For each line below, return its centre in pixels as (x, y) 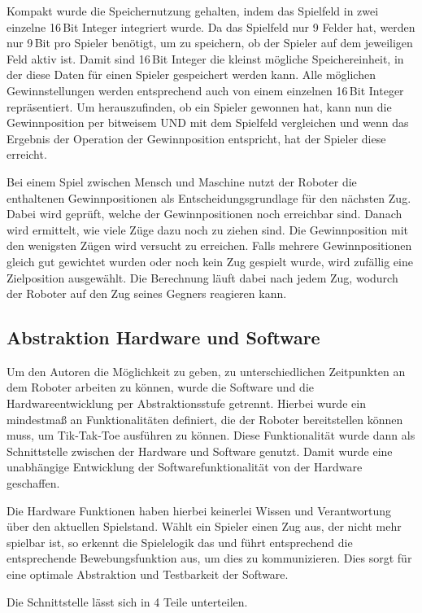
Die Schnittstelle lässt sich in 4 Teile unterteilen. (127, 601)
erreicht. (27, 154)
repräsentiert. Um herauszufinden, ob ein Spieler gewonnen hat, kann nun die (199, 106)
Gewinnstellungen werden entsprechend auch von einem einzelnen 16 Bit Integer (205, 90)
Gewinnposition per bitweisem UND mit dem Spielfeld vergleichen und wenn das (208, 123)
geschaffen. (33, 483)
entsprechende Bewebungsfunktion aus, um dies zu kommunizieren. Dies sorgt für (209, 558)
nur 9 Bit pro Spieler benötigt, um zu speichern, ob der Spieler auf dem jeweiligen (210, 43)
